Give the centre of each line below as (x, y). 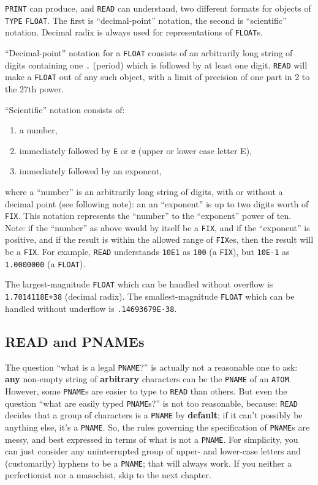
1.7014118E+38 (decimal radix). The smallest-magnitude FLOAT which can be (150, 296)
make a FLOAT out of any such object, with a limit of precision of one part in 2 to (157, 77)
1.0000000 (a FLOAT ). (45, 263)
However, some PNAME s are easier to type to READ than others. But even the (146, 391)
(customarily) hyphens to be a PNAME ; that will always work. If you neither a (149, 463)
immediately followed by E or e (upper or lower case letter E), (135, 150)
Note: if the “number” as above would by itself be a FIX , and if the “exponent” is (157, 227)
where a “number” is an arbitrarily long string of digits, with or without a (144, 191)
